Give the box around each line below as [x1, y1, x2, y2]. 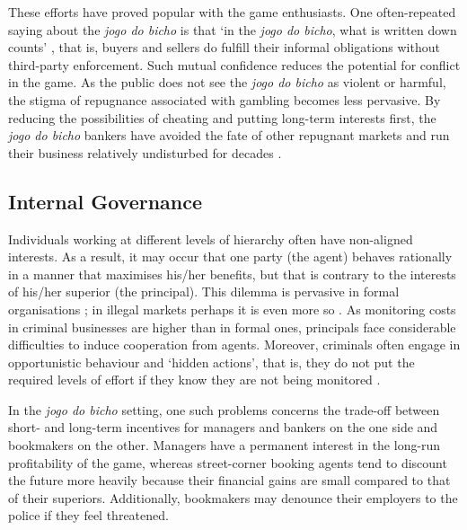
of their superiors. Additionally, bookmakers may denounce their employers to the [8, 488, 458, 507]
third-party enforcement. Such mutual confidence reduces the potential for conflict [8, 55, 461, 74]
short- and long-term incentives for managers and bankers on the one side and [8, 418, 438, 437]
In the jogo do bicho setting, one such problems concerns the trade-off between [8, 400, 440, 419]
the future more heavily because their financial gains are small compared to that [8, 471, 451, 490]
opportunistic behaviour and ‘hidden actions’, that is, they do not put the [8, 352, 415, 371]
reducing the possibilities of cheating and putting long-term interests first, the [8, 108, 436, 127]
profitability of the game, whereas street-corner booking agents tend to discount [8, 453, 447, 472]
